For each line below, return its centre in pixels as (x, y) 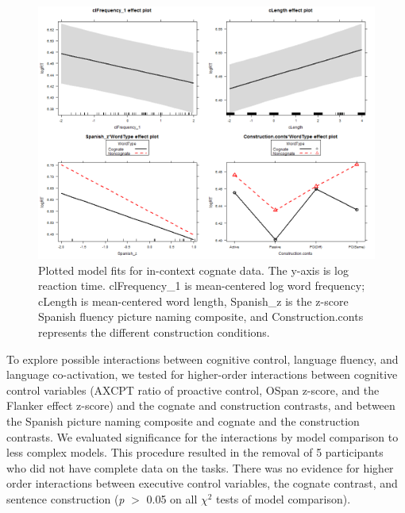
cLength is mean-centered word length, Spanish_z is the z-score (193, 301)
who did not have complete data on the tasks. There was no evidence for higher (200, 467)
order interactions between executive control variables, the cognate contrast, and (202, 483)
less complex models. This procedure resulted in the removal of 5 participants (195, 452)
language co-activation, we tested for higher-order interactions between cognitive (202, 374)
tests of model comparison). (283, 498)
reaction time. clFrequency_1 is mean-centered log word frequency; (202, 285)
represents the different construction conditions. (154, 332)
